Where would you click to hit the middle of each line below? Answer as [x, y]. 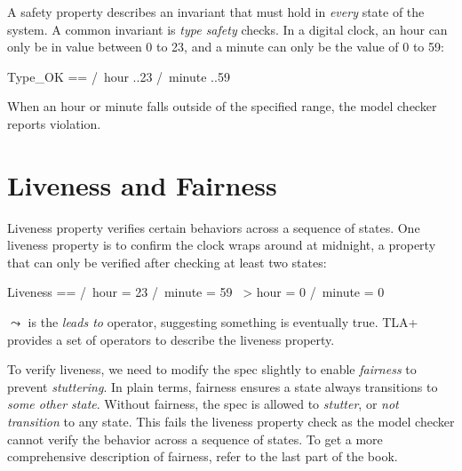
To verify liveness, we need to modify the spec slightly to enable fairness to [212, 369]
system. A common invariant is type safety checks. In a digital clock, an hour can [227, 29]
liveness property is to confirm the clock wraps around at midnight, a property [222, 245]
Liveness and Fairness [142, 184]
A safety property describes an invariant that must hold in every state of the [216, 12]
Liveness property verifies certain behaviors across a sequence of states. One [214, 227]
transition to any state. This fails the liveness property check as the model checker [231, 422]
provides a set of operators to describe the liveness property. [171, 339]
